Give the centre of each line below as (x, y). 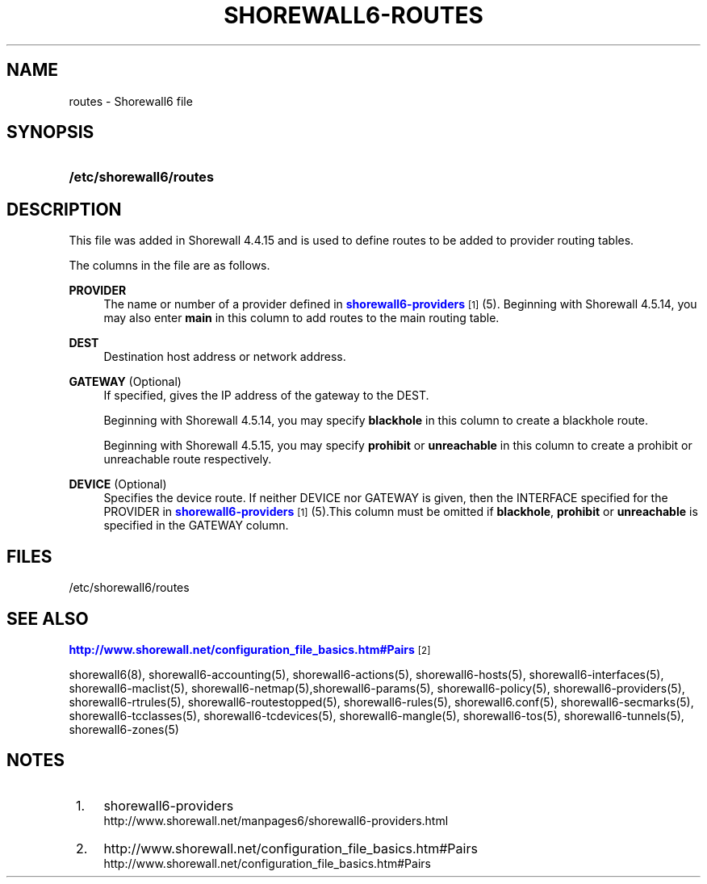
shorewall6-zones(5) (124, 729)
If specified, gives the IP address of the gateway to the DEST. (266, 396)
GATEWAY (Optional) (125, 382)
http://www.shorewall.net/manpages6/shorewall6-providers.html (276, 820)
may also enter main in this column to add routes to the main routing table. (301, 318)
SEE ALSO (48, 618)
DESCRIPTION (64, 209)
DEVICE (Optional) (118, 484)
